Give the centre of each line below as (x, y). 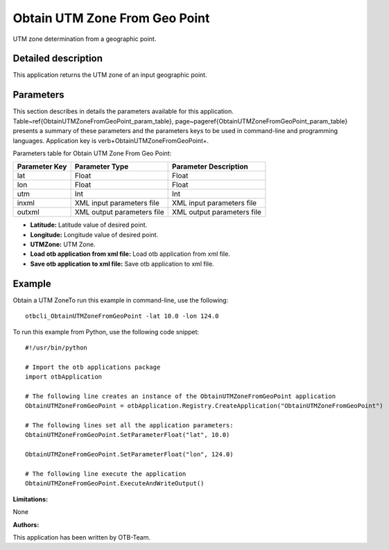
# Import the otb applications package (93, 367)
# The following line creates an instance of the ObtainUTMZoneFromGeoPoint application (181, 396)
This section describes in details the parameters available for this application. (123, 112)
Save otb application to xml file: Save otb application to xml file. (122, 264)
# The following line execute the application (106, 474)
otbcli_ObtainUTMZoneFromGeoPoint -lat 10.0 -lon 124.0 (122, 316)
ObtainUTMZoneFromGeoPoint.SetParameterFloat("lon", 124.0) (129, 455)
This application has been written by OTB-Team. (82, 537)
